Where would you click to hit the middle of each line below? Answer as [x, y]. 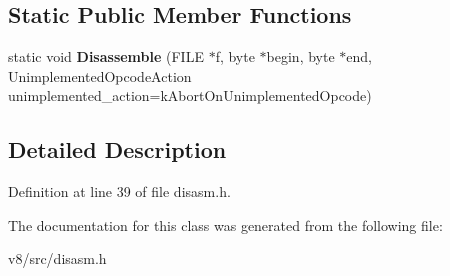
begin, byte [300, 56]
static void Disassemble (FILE [106, 56]
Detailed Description [117, 149]
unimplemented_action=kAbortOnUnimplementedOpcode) [190, 95]
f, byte [235, 56]
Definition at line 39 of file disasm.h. [119, 191]
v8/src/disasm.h [57, 258]
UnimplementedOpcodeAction [100, 75]
